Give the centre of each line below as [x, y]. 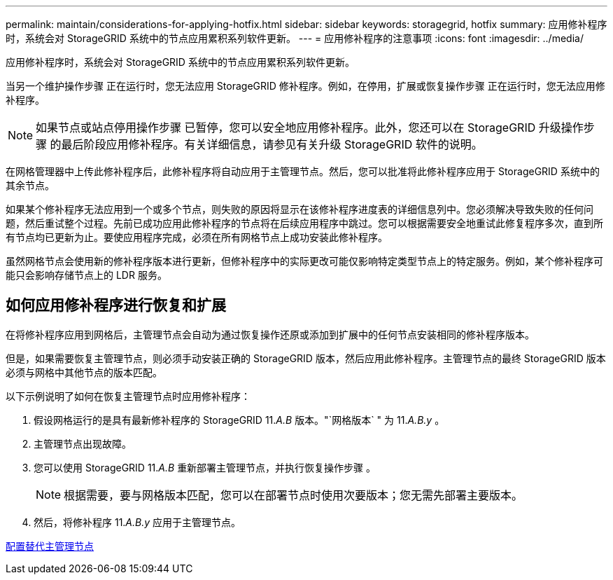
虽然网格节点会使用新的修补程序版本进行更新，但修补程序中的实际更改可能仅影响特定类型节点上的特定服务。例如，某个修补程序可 [304, 261]
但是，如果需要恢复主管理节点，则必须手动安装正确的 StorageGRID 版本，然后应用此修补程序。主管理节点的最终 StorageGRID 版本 [306, 358]
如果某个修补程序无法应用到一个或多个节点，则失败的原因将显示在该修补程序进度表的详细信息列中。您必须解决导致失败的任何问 [300, 209]
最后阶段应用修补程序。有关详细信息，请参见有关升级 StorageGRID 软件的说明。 [272, 144]
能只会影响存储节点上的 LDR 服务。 [86, 275]
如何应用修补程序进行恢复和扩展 [116, 305]
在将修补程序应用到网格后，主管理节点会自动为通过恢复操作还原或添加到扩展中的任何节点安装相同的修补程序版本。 [270, 334]
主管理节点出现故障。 [83, 443]
